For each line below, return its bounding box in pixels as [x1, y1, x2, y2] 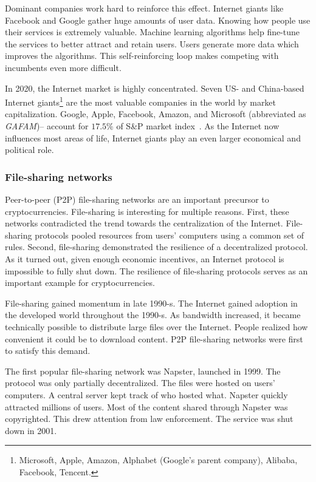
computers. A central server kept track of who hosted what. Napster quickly [5, 388, 288, 401]
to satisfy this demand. [5, 344, 91, 357]
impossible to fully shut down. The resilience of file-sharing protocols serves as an [5, 264, 308, 277]
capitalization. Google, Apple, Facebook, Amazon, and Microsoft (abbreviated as [5, 107, 306, 120]
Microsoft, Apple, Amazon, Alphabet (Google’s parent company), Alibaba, [19, 453, 298, 466]
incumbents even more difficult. [5, 61, 122, 73]
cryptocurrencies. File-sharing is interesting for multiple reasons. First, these [5, 205, 289, 217]
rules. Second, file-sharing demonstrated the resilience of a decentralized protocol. [5, 240, 308, 253]
